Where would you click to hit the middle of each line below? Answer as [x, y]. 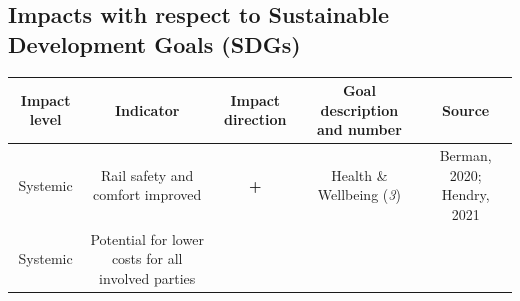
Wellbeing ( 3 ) [359, 194]
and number [359, 129]
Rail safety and [147, 174]
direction [255, 119]
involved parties [147, 277]
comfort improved [147, 194]
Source [466, 109]
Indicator [147, 109]
